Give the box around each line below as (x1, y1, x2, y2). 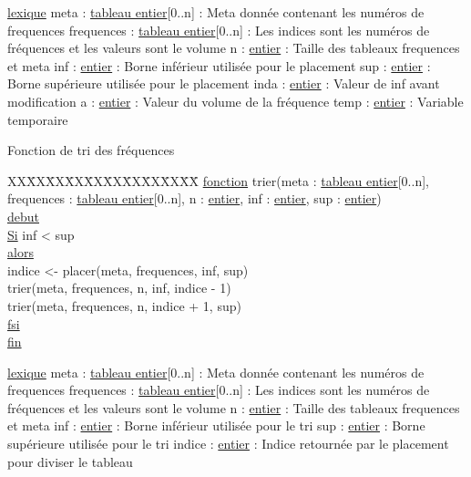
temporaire (7, 109, 68, 129)
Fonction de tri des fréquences (7, 140, 175, 160)
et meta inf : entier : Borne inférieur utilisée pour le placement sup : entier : (7, 56, 431, 75)
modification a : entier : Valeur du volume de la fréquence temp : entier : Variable (7, 91, 464, 110)
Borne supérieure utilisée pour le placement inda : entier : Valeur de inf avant (7, 74, 440, 93)
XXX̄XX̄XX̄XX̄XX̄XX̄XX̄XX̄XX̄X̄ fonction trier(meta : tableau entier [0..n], (7, 171, 429, 190)
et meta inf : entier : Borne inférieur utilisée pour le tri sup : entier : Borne (7, 416, 425, 435)
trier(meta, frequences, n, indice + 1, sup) (7, 296, 241, 315)
